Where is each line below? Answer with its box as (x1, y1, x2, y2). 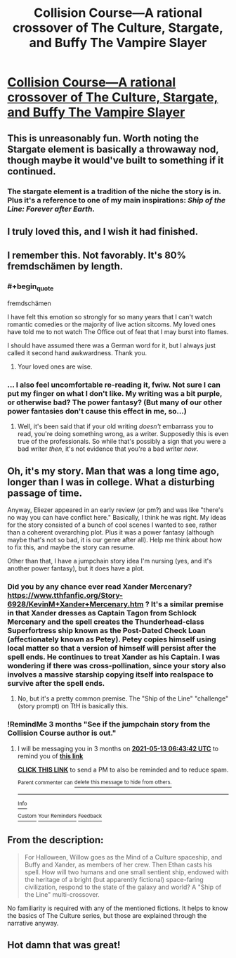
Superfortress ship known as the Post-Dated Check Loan (7, 625, 206, 635)
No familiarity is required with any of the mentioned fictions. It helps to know (7, 904, 228, 912)
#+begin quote (7, 281, 54, 293)
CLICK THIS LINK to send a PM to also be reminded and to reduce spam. (17, 765, 229, 774)
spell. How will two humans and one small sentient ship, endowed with (24, 867, 229, 876)
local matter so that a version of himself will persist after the (7, 643, 216, 653)
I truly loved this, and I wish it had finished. (7, 225, 199, 237)
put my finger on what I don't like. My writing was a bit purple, (7, 388, 223, 398)
